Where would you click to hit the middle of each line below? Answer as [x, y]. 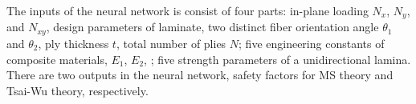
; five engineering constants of [312, 43]
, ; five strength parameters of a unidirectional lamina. [277, 59]
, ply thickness [73, 43]
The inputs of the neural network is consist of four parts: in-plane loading [188, 10]
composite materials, [57, 59]
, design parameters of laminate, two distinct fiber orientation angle [212, 27]
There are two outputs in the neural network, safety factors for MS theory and [200, 75]
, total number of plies [171, 43]
